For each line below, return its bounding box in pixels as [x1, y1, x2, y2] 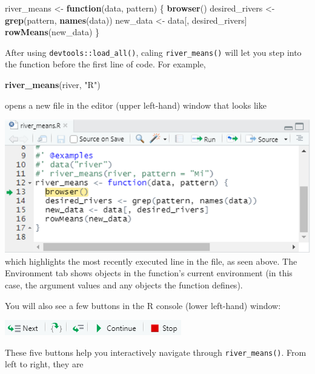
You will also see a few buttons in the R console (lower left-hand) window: [5, 299, 281, 311]
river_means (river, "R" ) [5, 78, 101, 91]
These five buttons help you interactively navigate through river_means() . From [5, 345, 307, 358]
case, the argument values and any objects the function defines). [5, 279, 243, 291]
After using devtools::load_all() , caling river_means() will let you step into [5, 46, 302, 58]
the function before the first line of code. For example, [5, 58, 206, 70]
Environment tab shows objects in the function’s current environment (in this [5, 267, 293, 279]
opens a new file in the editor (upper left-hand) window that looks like [5, 98, 267, 111]
